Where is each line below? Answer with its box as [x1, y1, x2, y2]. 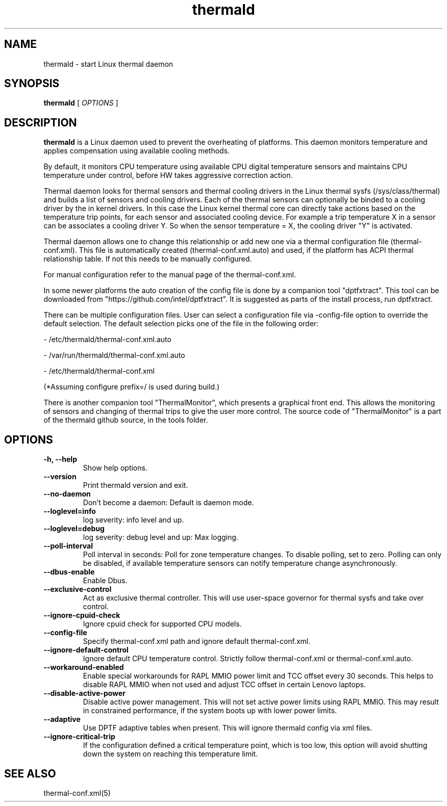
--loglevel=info [43, 507, 96, 516]
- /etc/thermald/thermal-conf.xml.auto [43, 335, 171, 344]
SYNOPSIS [4, 77, 60, 90]
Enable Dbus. [83, 576, 128, 585]
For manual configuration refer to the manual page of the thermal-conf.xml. [43, 270, 296, 279]
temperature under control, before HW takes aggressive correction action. [43, 171, 293, 180]
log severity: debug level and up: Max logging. [83, 533, 238, 542]
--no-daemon [43, 489, 91, 499]
